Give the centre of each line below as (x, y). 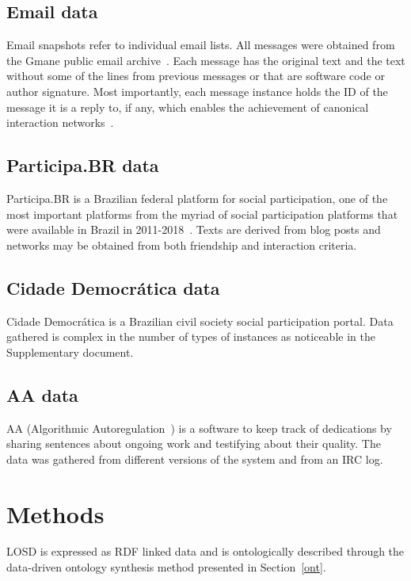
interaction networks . (60, 122)
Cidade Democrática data (113, 287)
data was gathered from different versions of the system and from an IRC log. (195, 459)
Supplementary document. (70, 352)
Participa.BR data (83, 165)
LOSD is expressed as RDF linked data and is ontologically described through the (205, 551)
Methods (55, 513)
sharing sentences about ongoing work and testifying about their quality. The (194, 443)
